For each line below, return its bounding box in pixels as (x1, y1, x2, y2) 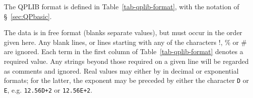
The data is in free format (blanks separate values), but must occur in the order (4, 27, 242, 38)
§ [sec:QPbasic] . (4, 11, 52, 21)
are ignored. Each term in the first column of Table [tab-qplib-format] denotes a (4, 46, 243, 57)
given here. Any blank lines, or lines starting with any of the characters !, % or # (4, 37, 247, 47)
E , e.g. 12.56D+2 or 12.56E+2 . (4, 84, 92, 95)
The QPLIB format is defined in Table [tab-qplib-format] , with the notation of (4, 1, 239, 11)
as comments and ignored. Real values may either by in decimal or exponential (4, 65, 239, 76)
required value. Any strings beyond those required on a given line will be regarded (4, 56, 249, 66)
